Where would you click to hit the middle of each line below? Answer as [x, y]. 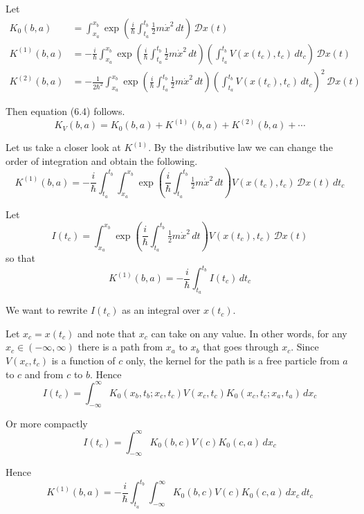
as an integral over [161, 310]
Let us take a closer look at [63, 147]
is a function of [83, 361]
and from [44, 374]
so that [20, 257]
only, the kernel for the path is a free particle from [233, 361]
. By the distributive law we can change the [240, 147]
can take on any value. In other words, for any [249, 333]
